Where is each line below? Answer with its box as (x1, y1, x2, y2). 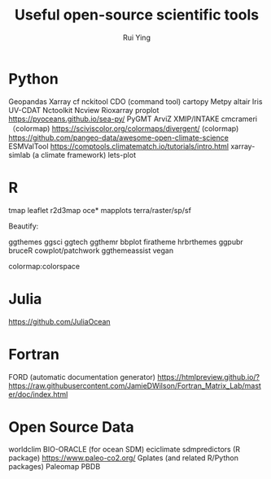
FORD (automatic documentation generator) (8, 372, 156, 381)
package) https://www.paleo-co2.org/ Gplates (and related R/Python (8, 453, 238, 463)
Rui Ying (123, 33, 151, 42)
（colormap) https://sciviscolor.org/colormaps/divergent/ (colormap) (8, 124, 239, 133)
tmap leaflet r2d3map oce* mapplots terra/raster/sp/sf (8, 205, 191, 215)
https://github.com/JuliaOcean (8, 316, 111, 326)
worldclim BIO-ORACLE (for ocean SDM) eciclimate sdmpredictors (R (8, 445, 241, 455)
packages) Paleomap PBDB (8, 462, 101, 472)
